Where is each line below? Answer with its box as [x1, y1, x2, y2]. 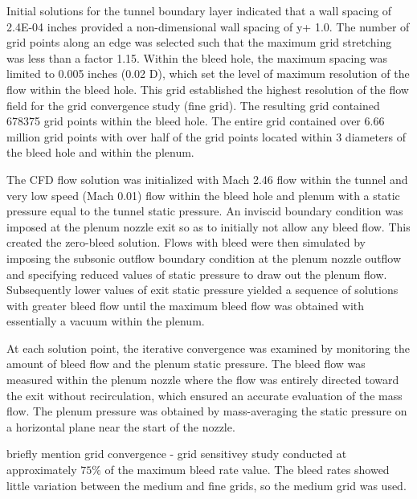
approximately [6, 461, 77, 478]
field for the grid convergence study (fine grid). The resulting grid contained [6, 96, 380, 113]
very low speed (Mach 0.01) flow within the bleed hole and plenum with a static [6, 186, 400, 203]
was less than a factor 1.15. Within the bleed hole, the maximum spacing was [6, 49, 388, 66]
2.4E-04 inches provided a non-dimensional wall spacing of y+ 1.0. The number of [6, 18, 410, 35]
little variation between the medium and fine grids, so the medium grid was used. [6, 477, 407, 493]
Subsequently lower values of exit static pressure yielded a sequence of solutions [6, 281, 399, 298]
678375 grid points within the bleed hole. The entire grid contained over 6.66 [6, 112, 385, 129]
